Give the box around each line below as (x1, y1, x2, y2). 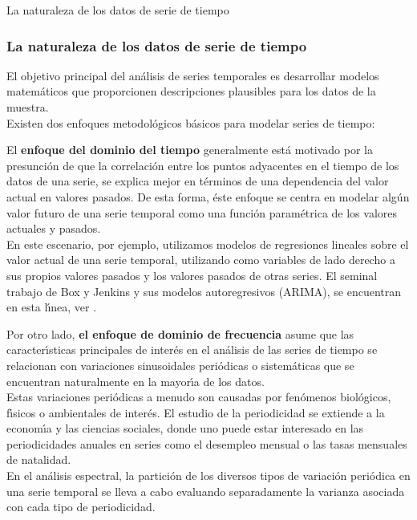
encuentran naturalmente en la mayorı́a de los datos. (6, 372, 265, 389)
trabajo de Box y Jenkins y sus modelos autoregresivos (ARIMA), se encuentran (6, 282, 402, 299)
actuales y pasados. (6, 220, 101, 237)
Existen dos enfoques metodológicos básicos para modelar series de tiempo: (6, 114, 375, 131)
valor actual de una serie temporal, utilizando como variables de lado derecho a (6, 251, 395, 268)
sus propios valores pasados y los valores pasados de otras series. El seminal (6, 266, 378, 283)
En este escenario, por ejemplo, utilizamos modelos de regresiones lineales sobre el (6, 235, 409, 252)
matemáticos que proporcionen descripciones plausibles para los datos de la (6, 83, 376, 100)
